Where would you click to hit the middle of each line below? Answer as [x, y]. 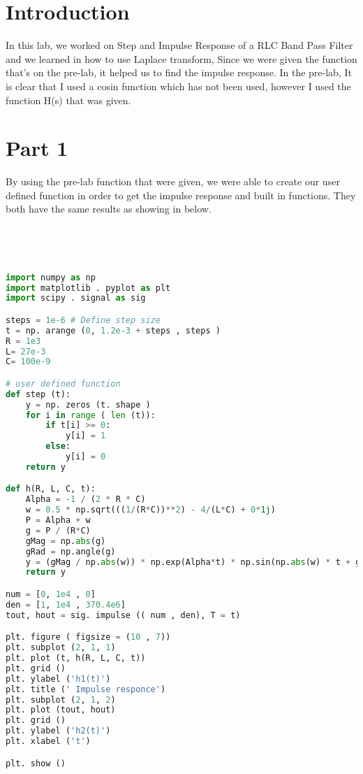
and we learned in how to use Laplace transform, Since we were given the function [181, 58]
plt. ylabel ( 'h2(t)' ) [58, 731]
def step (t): [38, 394]
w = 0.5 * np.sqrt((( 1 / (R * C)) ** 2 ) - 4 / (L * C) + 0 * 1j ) [150, 510]
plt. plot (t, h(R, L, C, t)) [76, 658]
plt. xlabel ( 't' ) [48, 741]
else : [58, 446]
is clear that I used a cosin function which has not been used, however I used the [178, 86]
